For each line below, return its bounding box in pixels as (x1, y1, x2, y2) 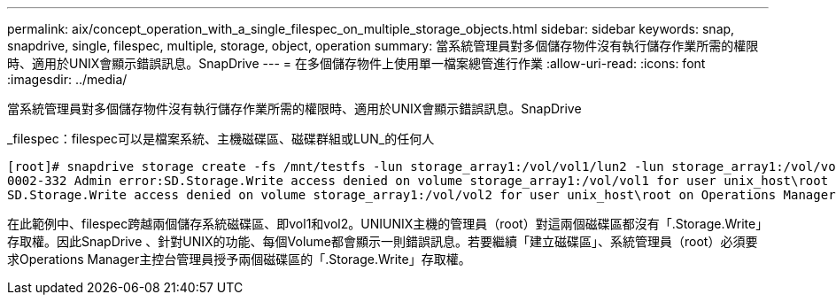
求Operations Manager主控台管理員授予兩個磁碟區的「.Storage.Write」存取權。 (7, 252, 471, 267)
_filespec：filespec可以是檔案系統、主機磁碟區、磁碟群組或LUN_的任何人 (7, 131, 435, 146)
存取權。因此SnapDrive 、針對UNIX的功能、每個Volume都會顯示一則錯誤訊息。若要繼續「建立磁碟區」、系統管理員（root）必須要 (7, 234, 758, 249)
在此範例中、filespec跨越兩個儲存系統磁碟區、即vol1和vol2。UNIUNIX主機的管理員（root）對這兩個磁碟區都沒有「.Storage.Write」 (7, 216, 769, 231)
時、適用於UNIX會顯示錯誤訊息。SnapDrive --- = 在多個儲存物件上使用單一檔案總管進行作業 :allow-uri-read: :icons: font (7, 56, 706, 71)
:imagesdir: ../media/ (7, 72, 128, 87)
